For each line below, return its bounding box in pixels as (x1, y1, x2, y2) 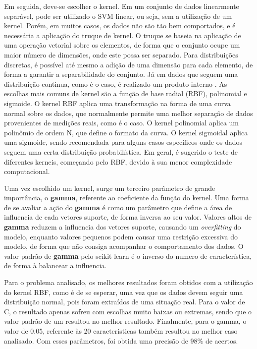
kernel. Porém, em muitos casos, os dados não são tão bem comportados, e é (4, 20, 236, 31)
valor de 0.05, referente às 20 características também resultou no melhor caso (4, 326, 238, 336)
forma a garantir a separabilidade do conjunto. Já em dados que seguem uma (4, 69, 238, 79)
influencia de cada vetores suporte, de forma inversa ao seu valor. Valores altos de (4, 212, 252, 222)
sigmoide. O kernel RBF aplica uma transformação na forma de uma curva (4, 98, 231, 108)
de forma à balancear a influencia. (4, 260, 107, 271)
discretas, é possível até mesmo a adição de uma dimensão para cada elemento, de (4, 59, 253, 69)
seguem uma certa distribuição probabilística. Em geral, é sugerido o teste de (4, 146, 238, 157)
